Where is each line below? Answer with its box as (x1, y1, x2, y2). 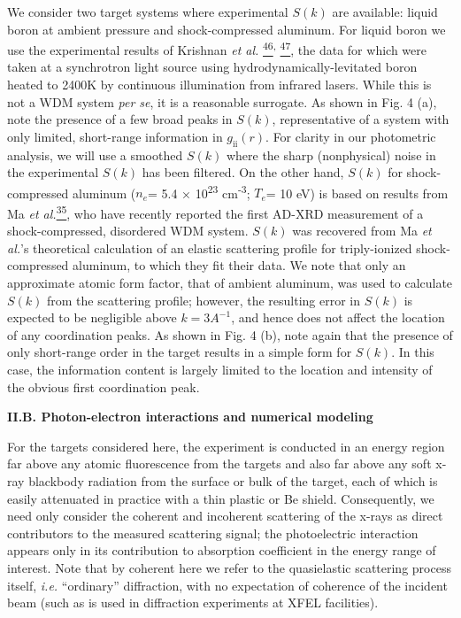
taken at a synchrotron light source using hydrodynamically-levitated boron (7, 58, 418, 76)
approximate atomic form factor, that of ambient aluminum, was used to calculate (7, 274, 453, 292)
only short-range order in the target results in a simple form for (7, 343, 352, 361)
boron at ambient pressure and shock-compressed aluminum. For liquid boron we (7, 19, 446, 38)
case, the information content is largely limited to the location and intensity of (7, 360, 433, 379)
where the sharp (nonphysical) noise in (226, 145, 436, 164)
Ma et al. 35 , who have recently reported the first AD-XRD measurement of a (7, 202, 424, 222)
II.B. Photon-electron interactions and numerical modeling (7, 407, 373, 426)
